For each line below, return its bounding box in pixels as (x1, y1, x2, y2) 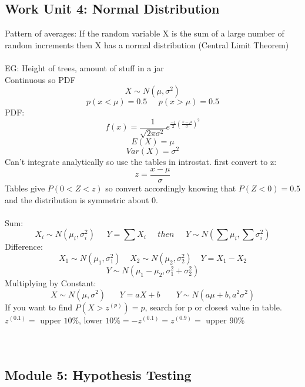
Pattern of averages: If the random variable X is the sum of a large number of (5, 27, 284, 39)
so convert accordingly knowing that (105, 181, 236, 194)
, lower (79, 313, 103, 326)
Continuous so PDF (5, 73, 76, 85)
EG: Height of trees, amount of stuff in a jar (5, 61, 164, 74)
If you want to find (5, 300, 73, 313)
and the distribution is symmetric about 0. (5, 193, 158, 206)
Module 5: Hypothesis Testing (5, 365, 192, 383)
